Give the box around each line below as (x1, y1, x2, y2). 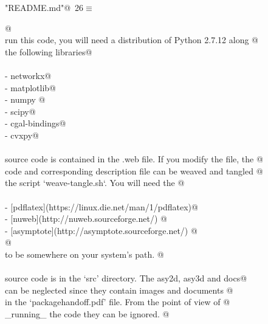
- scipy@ (5, 105, 36, 117)
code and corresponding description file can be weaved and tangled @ (5, 164, 263, 177)
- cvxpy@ (5, 128, 39, 141)
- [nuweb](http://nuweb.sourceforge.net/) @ (5, 212, 167, 225)
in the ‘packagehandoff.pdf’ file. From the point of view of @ (5, 295, 230, 308)
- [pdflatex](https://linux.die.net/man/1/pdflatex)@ (5, 200, 198, 213)
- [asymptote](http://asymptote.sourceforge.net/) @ (5, 224, 198, 236)
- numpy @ (5, 93, 46, 106)
